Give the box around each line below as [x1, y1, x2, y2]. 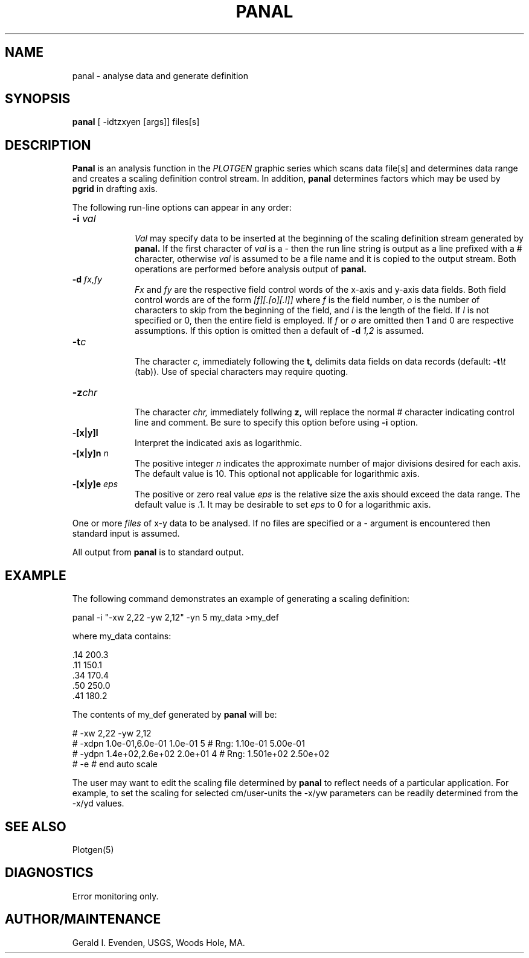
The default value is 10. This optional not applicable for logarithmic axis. [135, 468, 420, 479]
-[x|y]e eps [72, 479, 118, 490]
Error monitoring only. [72, 890, 159, 901]
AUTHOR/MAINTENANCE [5, 912, 161, 927]
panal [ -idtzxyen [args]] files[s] [72, 117, 200, 127]
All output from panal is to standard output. [72, 547, 244, 558]
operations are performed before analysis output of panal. [135, 264, 367, 275]
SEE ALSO [5, 819, 66, 834]
